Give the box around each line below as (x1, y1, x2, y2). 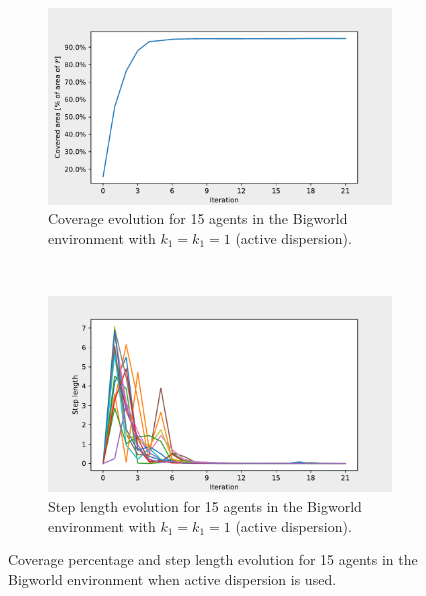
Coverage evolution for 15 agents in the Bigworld (48, 208, 348, 229)
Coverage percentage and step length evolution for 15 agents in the (8, 549, 418, 570)
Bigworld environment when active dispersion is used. (8, 568, 337, 589)
